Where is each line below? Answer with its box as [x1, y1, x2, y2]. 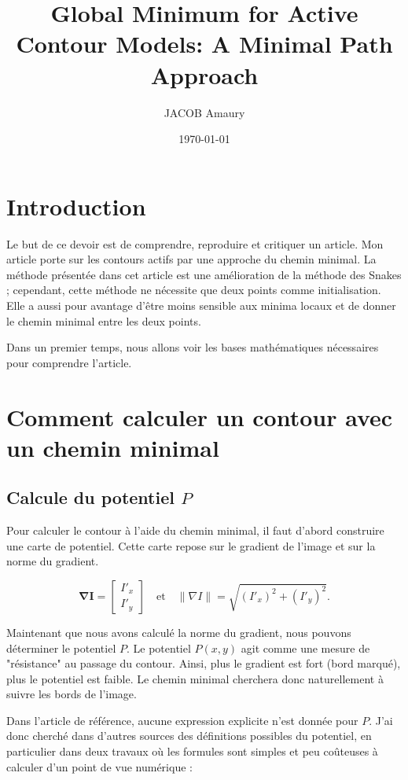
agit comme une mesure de [241, 639, 370, 656]
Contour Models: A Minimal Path [16, 28, 393, 60]
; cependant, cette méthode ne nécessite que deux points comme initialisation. [6, 281, 381, 298]
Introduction [6, 189, 146, 222]
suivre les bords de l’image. [6, 686, 137, 702]
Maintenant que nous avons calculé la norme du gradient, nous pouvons [6, 624, 351, 640]
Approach [150, 58, 259, 90]
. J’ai [369, 712, 393, 728]
